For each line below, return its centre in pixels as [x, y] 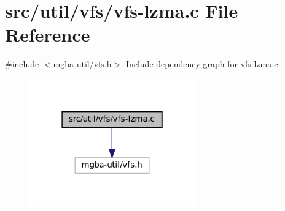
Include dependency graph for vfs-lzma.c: [203, 64]
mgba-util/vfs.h [82, 64]
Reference [48, 35]
